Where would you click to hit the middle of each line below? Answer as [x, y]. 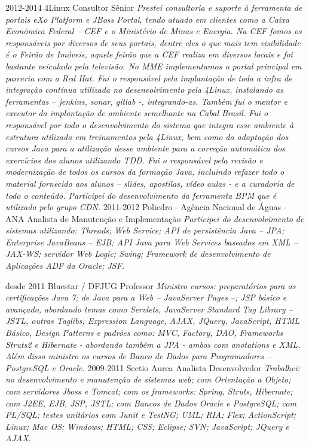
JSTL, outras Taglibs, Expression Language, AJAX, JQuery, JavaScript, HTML [153, 321]
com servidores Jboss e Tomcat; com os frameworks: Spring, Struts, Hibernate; [149, 391]
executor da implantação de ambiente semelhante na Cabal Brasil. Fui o [137, 113]
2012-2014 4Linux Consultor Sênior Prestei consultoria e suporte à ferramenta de [154, 7]
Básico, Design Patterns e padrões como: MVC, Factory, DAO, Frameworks [144, 333]
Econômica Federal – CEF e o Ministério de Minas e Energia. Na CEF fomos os [154, 31]
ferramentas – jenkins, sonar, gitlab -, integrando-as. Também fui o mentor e [146, 101]
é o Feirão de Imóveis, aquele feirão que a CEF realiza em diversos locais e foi [149, 54]
